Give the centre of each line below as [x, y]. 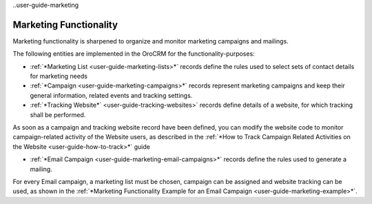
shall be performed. [58, 114]
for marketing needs [59, 76]
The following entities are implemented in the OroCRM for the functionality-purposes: [134, 54]
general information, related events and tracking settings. [111, 95]
